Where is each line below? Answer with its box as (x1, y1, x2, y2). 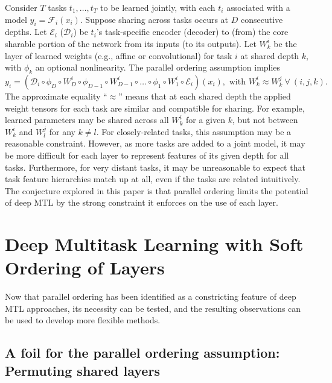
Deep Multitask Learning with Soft (5, 232, 304, 256)
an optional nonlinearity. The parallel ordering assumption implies (35, 61, 281, 74)
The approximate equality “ (5, 89, 107, 102)
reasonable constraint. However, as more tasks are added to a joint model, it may (5, 137, 305, 150)
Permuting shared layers (5, 361, 160, 379)
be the (273, 37, 297, 49)
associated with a (226, 1, 290, 13)
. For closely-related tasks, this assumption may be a (96, 125, 292, 138)
